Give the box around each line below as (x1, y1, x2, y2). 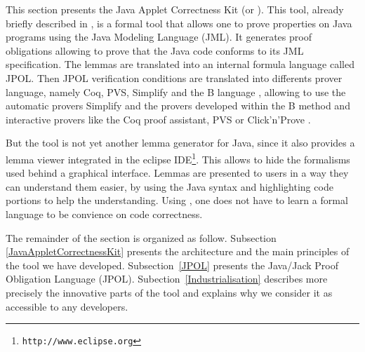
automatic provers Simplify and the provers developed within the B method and (6, 98, 350, 113)
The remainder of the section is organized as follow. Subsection (6, 230, 277, 245)
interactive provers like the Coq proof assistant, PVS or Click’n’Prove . (6, 111, 311, 126)
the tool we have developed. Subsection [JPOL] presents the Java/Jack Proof (6, 257, 338, 272)
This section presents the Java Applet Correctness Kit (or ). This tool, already (6, 2, 344, 16)
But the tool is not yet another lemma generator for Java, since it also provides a (6, 135, 355, 150)
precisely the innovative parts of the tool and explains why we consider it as (6, 285, 333, 299)
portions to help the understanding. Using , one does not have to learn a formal (6, 193, 348, 208)
